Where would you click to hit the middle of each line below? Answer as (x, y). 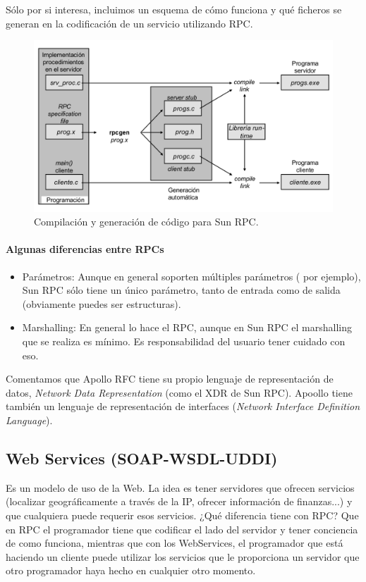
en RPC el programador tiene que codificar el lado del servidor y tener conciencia (182, 529)
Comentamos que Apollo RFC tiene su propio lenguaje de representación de (170, 379)
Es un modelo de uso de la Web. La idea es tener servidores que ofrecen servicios (180, 487)
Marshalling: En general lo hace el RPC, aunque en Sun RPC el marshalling (187, 327)
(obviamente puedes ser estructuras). (102, 303)
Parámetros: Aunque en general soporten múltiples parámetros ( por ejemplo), (191, 276)
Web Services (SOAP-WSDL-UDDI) (142, 458)
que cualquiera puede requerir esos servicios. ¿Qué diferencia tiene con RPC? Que (182, 515)
